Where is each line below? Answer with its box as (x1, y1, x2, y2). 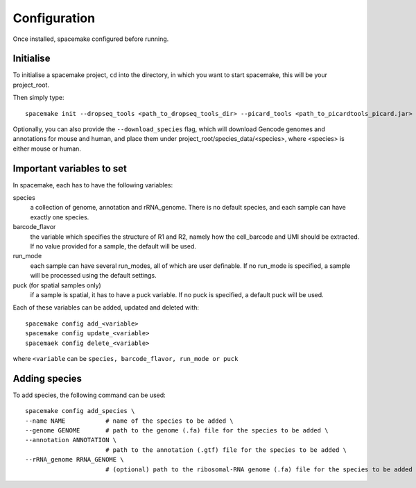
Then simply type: (12, 94, 65, 102)
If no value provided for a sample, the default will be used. (30, 242, 197, 251)
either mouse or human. (12, 144, 81, 153)
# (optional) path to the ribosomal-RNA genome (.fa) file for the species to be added (105, 465, 413, 473)
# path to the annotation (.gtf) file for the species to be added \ (105, 446, 347, 454)
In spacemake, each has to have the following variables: (12, 180, 173, 189)
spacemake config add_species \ (25, 407, 135, 415)
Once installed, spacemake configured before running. (12, 35, 169, 43)
